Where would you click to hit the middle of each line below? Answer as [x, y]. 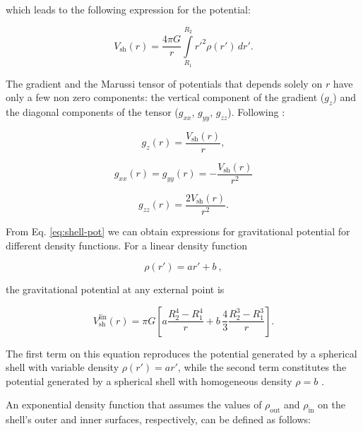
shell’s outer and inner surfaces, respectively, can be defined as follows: [158, 419]
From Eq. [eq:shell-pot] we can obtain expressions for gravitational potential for [178, 231]
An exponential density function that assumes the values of [134, 405]
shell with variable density [63, 367]
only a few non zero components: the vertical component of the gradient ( [165, 97]
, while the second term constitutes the [262, 367]
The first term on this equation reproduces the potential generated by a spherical [181, 353]
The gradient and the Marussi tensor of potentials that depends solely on [164, 83]
